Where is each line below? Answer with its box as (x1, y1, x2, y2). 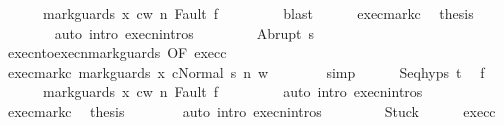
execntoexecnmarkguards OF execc (7, 42, 227, 63)
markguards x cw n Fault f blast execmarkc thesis (42, 3, 474, 23)
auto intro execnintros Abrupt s (54, 22, 314, 43)
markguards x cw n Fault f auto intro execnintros (42, 81, 423, 102)
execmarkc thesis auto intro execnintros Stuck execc (7, 100, 496, 121)
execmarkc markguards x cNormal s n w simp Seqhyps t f (7, 61, 485, 82)
